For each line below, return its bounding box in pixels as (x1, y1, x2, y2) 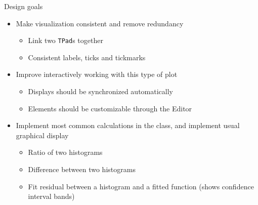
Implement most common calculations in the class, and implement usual (16, 120, 240, 131)
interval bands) (28, 191, 75, 201)
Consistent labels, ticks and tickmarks (28, 52, 146, 62)
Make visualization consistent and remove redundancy (16, 18, 184, 28)
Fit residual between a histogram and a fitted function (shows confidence (28, 181, 254, 191)
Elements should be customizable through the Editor (28, 103, 192, 113)
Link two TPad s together (28, 35, 103, 46)
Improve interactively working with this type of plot (16, 69, 178, 79)
